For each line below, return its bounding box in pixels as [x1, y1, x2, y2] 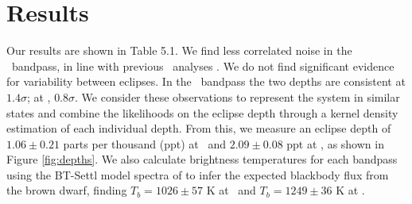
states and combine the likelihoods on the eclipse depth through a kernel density [6, 104, 398, 121]
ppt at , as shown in [286, 135, 384, 152]
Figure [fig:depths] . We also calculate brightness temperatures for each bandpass [6, 151, 398, 167]
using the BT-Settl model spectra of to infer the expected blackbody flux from [6, 166, 389, 183]
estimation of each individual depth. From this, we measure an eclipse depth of [6, 120, 391, 137]
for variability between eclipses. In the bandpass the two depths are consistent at [6, 73, 406, 90]
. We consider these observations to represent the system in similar [75, 88, 400, 105]
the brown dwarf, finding [6, 182, 127, 198]
